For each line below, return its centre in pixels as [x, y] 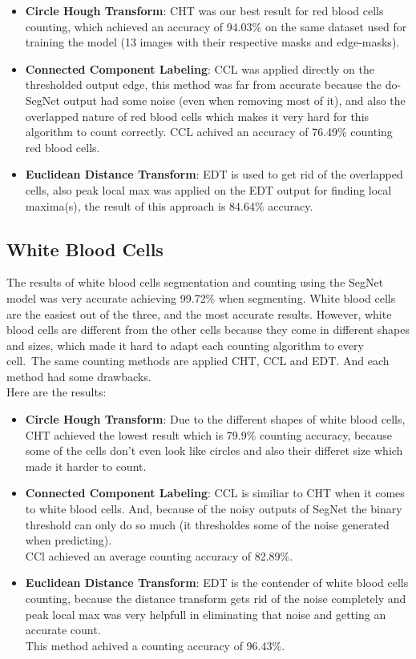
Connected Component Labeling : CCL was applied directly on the [200, 68]
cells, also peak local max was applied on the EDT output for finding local [208, 189]
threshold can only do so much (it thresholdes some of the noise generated [207, 524]
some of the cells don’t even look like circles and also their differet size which [214, 450]
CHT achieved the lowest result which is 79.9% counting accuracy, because [209, 434]
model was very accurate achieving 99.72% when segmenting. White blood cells [201, 297]
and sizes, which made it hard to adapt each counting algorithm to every [185, 345]
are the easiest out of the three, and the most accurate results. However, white [199, 313]
